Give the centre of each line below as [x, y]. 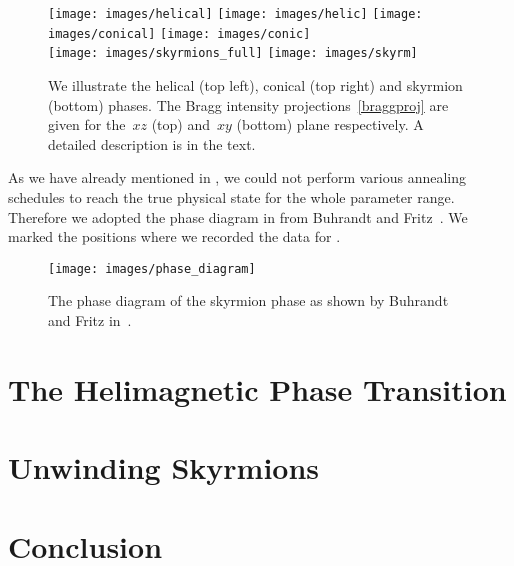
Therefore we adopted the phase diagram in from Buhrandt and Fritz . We [238, 216]
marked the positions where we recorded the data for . [174, 236]
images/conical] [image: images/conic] [179, 33]
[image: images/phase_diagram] [152, 268]
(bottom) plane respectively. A [330, 124]
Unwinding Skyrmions [164, 467]
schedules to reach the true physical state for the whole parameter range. [231, 196]
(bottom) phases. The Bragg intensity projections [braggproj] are [248, 104]
